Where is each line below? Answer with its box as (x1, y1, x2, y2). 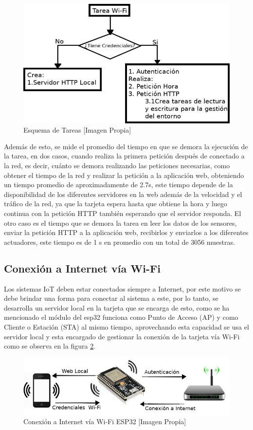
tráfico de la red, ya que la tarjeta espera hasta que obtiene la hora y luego (4, 198, 227, 209)
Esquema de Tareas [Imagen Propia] (23, 125, 131, 135)
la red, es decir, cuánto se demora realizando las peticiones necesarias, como (4, 160, 230, 170)
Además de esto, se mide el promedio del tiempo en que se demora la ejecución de (4, 141, 248, 151)
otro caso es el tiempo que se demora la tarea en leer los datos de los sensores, (4, 217, 237, 228)
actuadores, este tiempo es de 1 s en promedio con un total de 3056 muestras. (4, 236, 235, 247)
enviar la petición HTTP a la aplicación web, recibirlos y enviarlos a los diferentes (4, 227, 249, 237)
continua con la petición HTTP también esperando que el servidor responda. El (4, 208, 241, 218)
